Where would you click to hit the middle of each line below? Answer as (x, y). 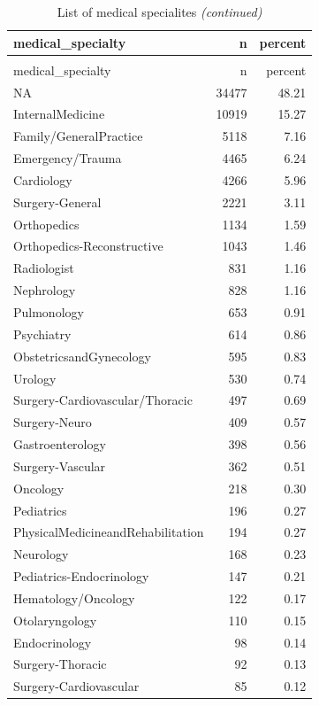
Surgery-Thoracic (60, 664)
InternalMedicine (59, 114)
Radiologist (44, 268)
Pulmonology (49, 311)
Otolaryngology (55, 620)
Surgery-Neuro (53, 422)
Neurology (41, 554)
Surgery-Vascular (60, 465)
